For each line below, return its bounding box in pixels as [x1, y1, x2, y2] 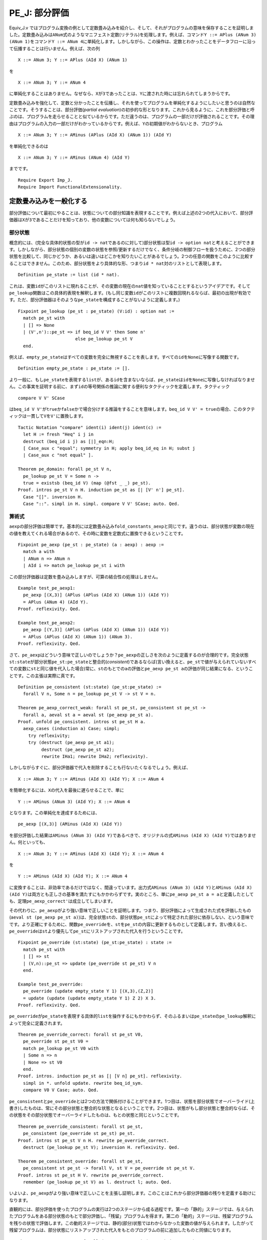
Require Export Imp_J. [18, 177, 73, 183]
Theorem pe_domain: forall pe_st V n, [18, 466, 112, 472]
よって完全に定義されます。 [9, 1020, 65, 1026]
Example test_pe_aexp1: [18, 585, 76, 591]
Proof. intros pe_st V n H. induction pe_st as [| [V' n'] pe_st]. [18, 487, 185, 493]
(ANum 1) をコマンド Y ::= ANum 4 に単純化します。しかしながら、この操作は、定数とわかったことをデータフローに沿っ [9, 39, 256, 45]
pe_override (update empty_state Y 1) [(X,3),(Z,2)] [23, 989, 154, 994]
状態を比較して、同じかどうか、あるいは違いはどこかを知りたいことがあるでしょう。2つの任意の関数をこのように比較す [9, 253, 254, 259]
